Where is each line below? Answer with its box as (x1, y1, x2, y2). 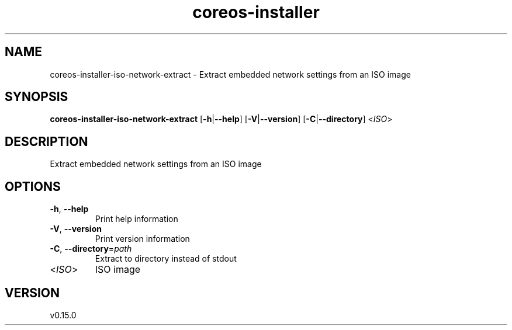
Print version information (95, 234, 190, 244)
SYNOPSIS (5, 89, 68, 105)
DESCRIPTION (5, 134, 88, 149)
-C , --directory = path (50, 244, 132, 254)
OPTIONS (5, 179, 61, 194)
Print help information (95, 214, 178, 224)
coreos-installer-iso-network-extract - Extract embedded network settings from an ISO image (50, 69, 411, 79)
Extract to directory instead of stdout (95, 253, 237, 264)
